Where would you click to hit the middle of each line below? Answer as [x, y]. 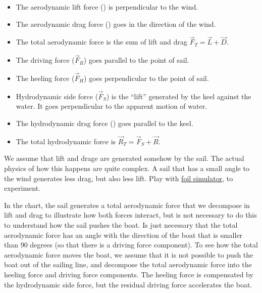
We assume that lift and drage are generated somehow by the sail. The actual [124, 158]
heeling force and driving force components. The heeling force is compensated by [129, 274]
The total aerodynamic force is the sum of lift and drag [101, 42]
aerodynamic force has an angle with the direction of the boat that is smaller [123, 235]
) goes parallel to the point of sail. [136, 60]
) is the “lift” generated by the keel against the [179, 96]
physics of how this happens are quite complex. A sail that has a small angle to [127, 168]
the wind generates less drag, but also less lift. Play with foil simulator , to [119, 178]
